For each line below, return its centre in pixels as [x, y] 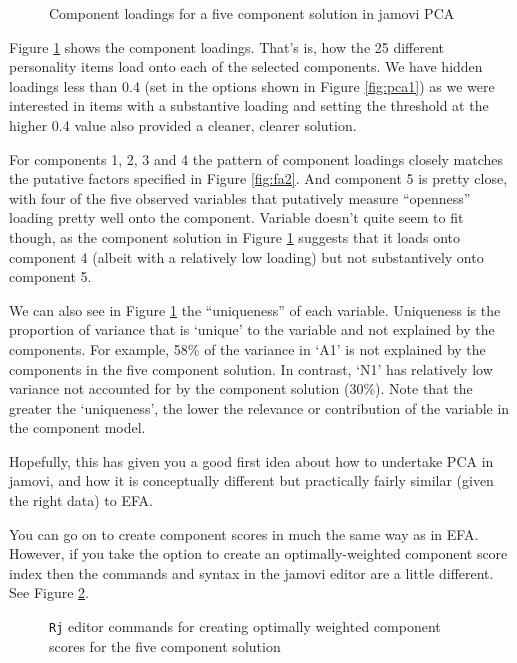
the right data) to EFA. [81, 500]
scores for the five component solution [165, 645]
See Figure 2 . [49, 592]
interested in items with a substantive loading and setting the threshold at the [249, 105]
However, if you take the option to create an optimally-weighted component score [258, 553]
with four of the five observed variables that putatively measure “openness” [240, 197]
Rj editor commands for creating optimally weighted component [245, 626]
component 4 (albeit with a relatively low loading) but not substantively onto [246, 256]
